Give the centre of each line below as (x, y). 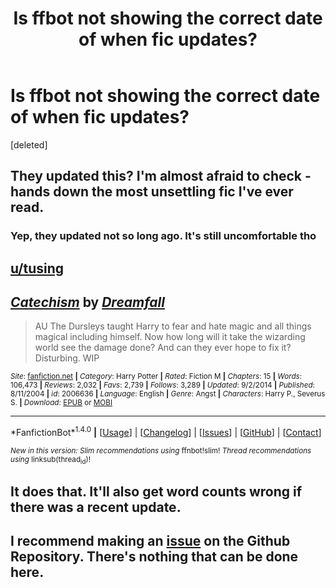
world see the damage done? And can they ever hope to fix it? (163, 348)
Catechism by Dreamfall (87, 302)
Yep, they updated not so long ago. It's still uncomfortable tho (163, 236)
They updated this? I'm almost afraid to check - (161, 176)
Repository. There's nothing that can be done (154, 557)
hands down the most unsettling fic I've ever (152, 192)
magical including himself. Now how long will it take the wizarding (170, 337)
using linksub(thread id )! (50, 460)
